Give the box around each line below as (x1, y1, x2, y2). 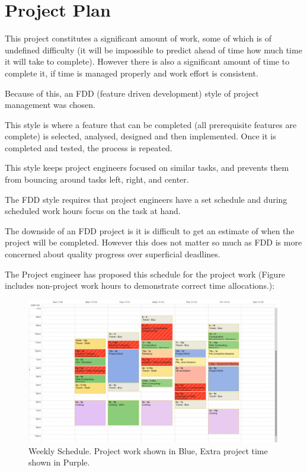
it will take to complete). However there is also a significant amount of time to (5, 55, 290, 68)
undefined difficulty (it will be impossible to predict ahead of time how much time (5, 43, 302, 56)
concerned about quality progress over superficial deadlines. (5, 248, 220, 260)
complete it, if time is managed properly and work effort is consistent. (5, 66, 258, 79)
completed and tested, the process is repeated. (5, 141, 172, 154)
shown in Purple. (28, 456, 90, 468)
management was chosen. (5, 98, 95, 111)
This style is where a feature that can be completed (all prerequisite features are (5, 118, 297, 130)
